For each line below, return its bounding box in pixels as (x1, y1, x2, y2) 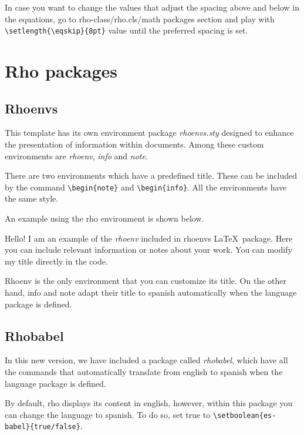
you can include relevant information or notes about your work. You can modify (5, 243, 292, 256)
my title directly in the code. (5, 255, 108, 267)
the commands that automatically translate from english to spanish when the (5, 366, 283, 377)
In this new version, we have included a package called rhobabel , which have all (5, 354, 288, 366)
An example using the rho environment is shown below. (5, 212, 204, 225)
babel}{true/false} (5, 423, 80, 431)
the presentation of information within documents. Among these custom (5, 138, 264, 150)
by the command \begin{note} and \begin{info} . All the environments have (5, 180, 287, 193)
